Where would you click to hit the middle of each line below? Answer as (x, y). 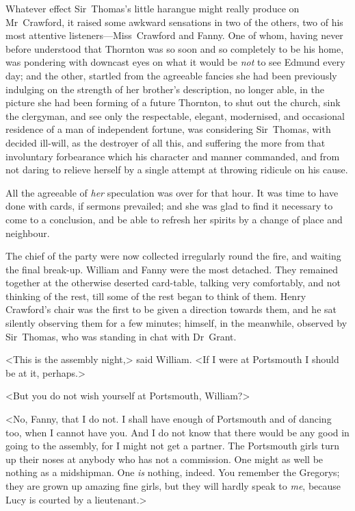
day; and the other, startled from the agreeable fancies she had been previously (171, 75)
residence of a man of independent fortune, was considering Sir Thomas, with (168, 129)
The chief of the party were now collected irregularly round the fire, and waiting (173, 256)
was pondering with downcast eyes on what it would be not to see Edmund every (175, 62)
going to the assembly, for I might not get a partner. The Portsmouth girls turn (173, 446)
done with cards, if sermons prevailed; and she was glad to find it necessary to (169, 206)
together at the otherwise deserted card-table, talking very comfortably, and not (173, 283)
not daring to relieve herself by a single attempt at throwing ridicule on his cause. (177, 170)
